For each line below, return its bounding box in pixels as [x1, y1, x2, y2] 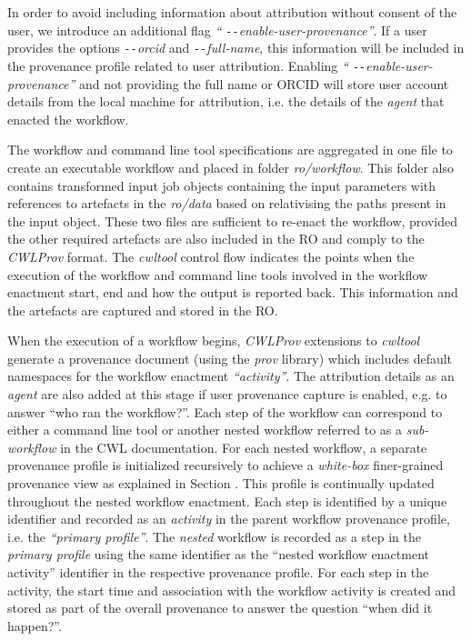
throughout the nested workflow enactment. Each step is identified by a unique [7, 491, 447, 510]
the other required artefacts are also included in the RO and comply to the [7, 229, 425, 248]
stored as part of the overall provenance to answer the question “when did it [7, 598, 433, 617]
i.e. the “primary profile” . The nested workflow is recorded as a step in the [7, 526, 421, 546]
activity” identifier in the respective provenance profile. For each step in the [7, 563, 429, 581]
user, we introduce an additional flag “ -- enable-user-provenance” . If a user [7, 20, 427, 39]
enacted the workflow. [7, 109, 129, 128]
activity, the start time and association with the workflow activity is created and [7, 580, 456, 599]
